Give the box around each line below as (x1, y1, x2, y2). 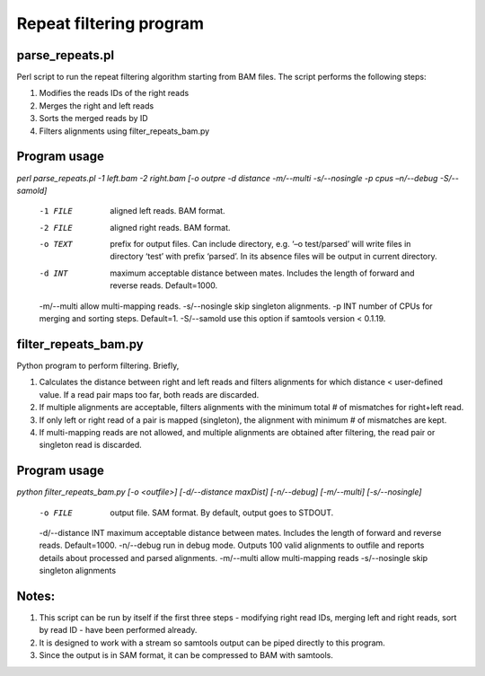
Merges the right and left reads (39, 100, 154, 111)
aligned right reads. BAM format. (110, 222, 231, 233)
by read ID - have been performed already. (39, 625, 198, 636)
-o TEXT (39, 239, 74, 250)
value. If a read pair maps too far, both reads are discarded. (39, 389, 260, 399)
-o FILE (39, 507, 74, 518)
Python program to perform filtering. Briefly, (16, 360, 180, 371)
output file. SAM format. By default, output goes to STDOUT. (110, 507, 334, 518)
